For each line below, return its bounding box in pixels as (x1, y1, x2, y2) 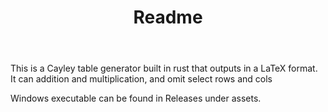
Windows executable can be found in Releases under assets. (10, 92, 262, 105)
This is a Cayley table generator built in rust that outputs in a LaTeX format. (10, 62, 318, 75)
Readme (133, 6, 203, 29)
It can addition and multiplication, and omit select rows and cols (10, 73, 273, 85)
